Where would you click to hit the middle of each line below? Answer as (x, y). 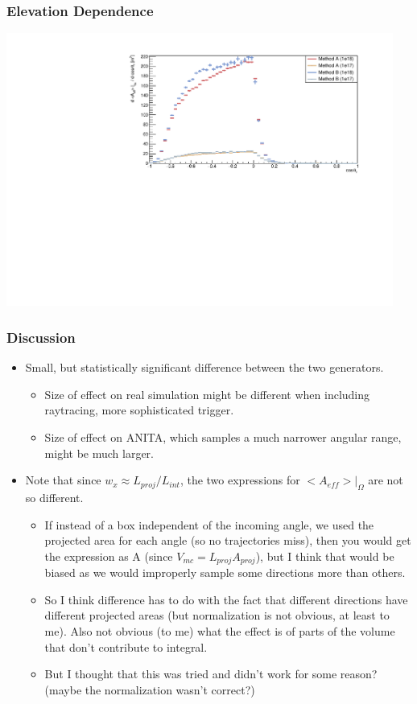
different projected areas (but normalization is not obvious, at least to (217, 615)
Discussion (41, 337)
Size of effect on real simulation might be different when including (207, 394)
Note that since (63, 480)
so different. (54, 498)
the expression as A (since (109, 556)
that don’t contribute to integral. (126, 646)
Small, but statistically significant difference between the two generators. (204, 367)
